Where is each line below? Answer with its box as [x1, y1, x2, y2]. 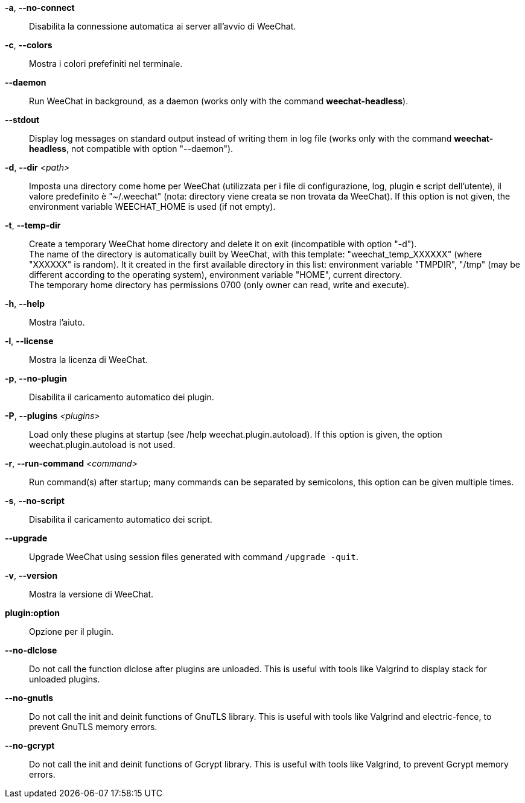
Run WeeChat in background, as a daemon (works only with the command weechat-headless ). [29, 96, 409, 106]
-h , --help [5, 298, 45, 309]
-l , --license [5, 336, 54, 346]
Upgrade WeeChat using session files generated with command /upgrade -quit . [29, 552, 358, 562]
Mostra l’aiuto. [29, 317, 85, 327]
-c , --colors [5, 40, 52, 50]
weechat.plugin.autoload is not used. [29, 439, 176, 450]
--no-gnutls [5, 693, 54, 703]
